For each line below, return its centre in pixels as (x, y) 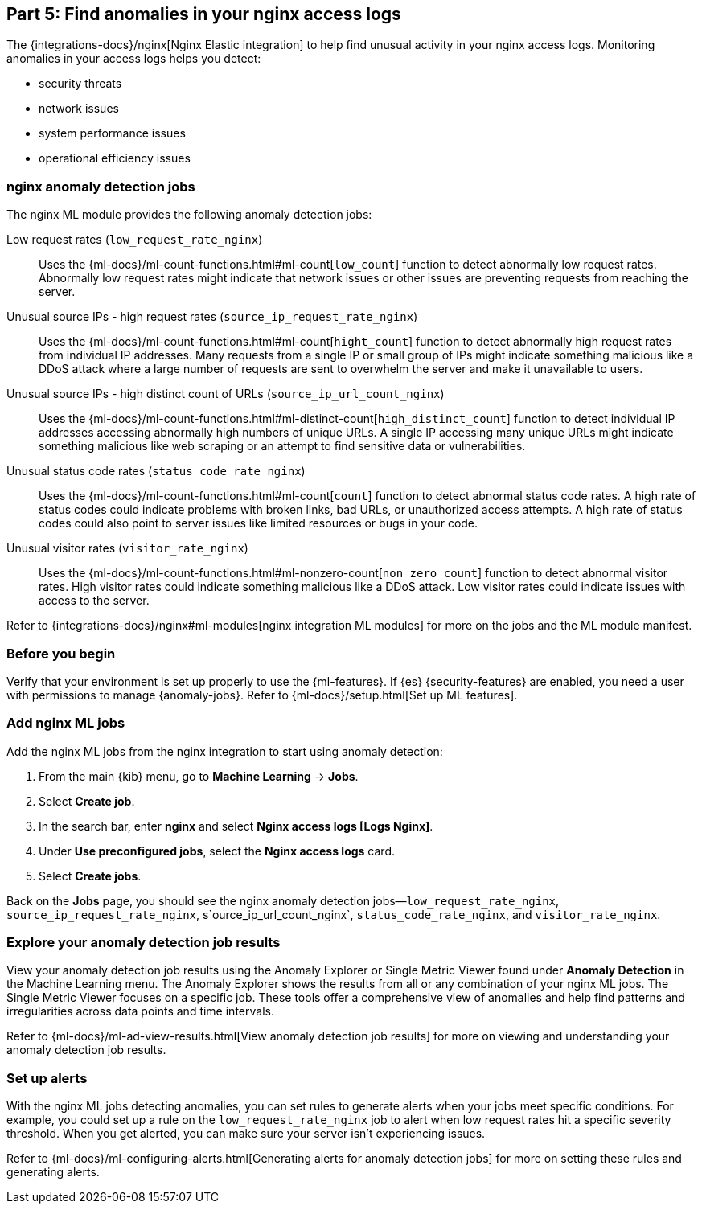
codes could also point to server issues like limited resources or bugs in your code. (259, 523)
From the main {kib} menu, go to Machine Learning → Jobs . (199, 776)
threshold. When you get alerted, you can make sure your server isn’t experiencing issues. (246, 1134)
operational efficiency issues (115, 158)
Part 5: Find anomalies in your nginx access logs (204, 14)
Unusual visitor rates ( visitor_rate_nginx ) (127, 548)
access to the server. (94, 601)
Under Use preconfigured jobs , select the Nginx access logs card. (217, 851)
